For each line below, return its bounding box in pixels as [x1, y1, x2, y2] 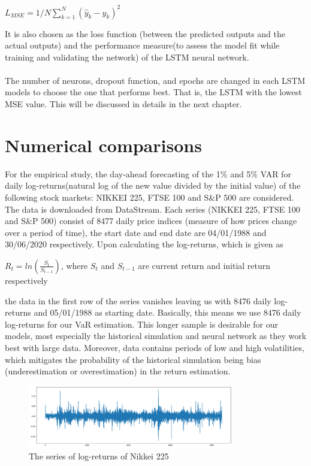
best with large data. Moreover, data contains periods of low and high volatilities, [5, 341, 304, 353]
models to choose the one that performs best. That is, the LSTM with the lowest [5, 86, 302, 98]
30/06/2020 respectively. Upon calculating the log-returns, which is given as [5, 238, 283, 250]
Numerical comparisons [5, 132, 202, 157]
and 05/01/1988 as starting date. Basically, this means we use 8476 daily [34, 306, 301, 319]
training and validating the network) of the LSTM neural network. [5, 50, 249, 63]
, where [61, 259, 88, 271]
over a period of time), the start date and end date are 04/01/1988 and [5, 226, 267, 238]
